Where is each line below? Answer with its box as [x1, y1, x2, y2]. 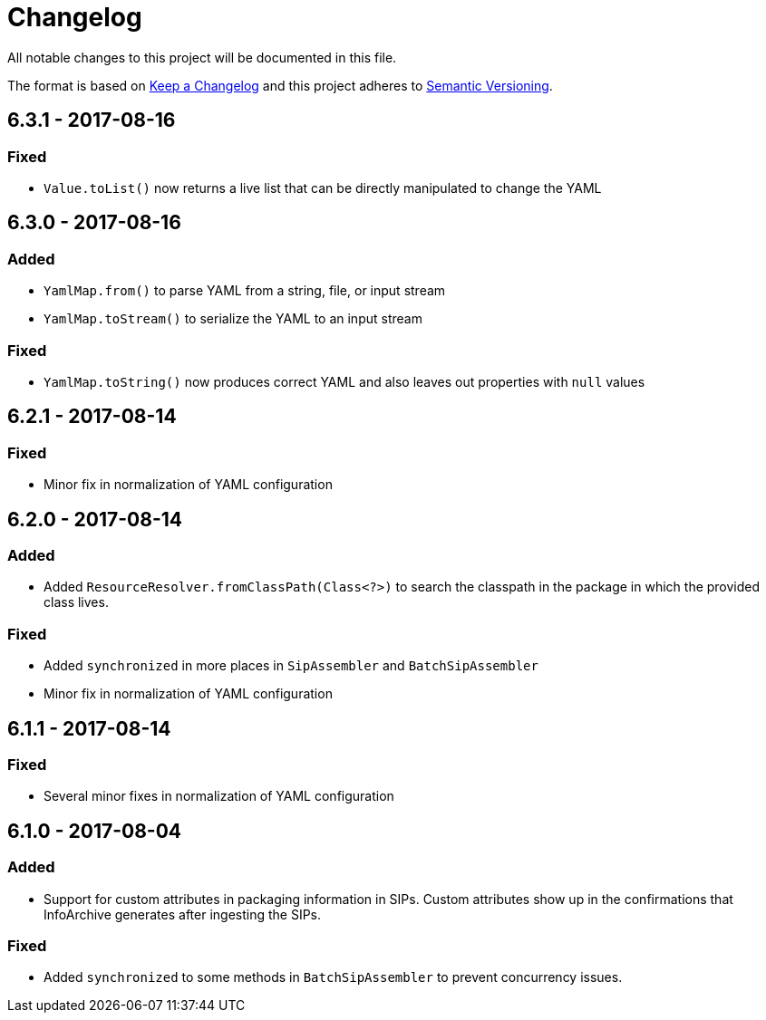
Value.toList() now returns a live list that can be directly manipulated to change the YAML [44, 179, 602, 196]
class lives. [44, 594, 109, 611]
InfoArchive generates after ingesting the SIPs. [44, 906, 322, 922]
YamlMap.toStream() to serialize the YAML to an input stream [44, 311, 422, 327]
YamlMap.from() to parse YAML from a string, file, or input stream [44, 283, 446, 299]
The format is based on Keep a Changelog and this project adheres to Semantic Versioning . [7, 77, 553, 93]
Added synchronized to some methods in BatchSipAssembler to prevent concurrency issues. [44, 969, 623, 986]
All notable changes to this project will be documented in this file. [7, 49, 397, 65]
